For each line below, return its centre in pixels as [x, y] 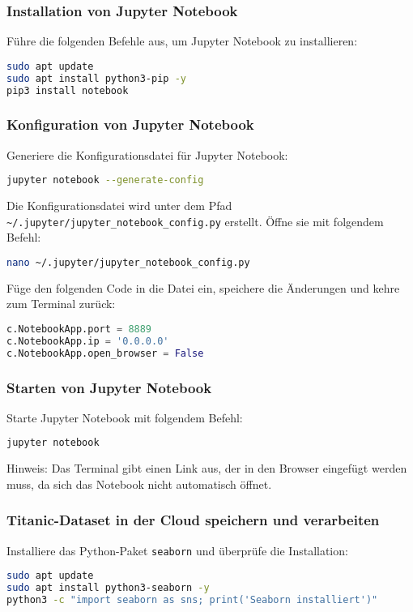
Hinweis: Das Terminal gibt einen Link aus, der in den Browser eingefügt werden [207, 468]
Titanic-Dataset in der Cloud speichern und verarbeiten [193, 520]
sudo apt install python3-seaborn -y [108, 588]
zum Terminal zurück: [61, 304]
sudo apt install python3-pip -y [96, 78]
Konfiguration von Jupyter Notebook [130, 124]
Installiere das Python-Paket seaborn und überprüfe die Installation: [177, 550]
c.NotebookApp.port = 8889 [79, 330]
